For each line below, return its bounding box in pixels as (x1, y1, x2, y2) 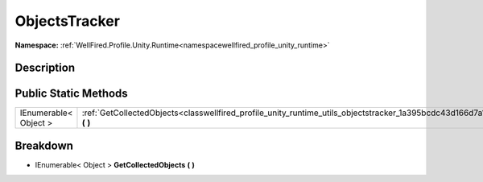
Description (14, 61, 76, 75)
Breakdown (14, 139, 74, 152)
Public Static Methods (14, 87, 128, 101)
